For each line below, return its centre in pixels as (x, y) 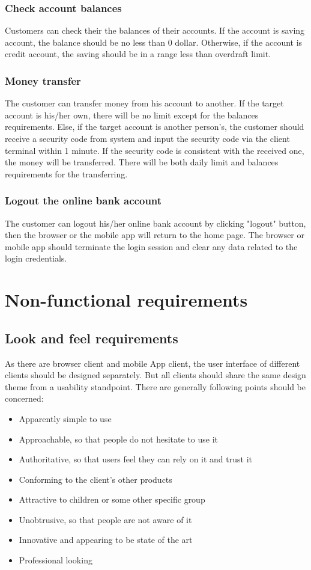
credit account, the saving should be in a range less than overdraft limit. (138, 54)
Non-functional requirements (126, 300)
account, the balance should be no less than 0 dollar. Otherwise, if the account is (154, 42)
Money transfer (43, 80)
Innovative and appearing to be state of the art (106, 540)
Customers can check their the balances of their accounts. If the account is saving (155, 30)
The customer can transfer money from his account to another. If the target (144, 103)
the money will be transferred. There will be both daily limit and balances (142, 162)
